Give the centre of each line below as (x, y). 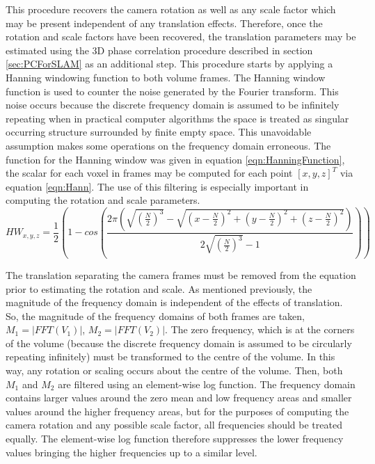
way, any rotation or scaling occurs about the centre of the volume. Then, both (174, 370)
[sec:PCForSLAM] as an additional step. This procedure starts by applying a (169, 64)
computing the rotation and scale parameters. (103, 200)
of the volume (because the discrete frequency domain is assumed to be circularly (179, 343)
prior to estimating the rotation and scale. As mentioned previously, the (159, 288)
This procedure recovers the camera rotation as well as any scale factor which (171, 9)
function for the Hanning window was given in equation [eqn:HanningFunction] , (175, 159)
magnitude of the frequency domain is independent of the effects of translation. (174, 302)
